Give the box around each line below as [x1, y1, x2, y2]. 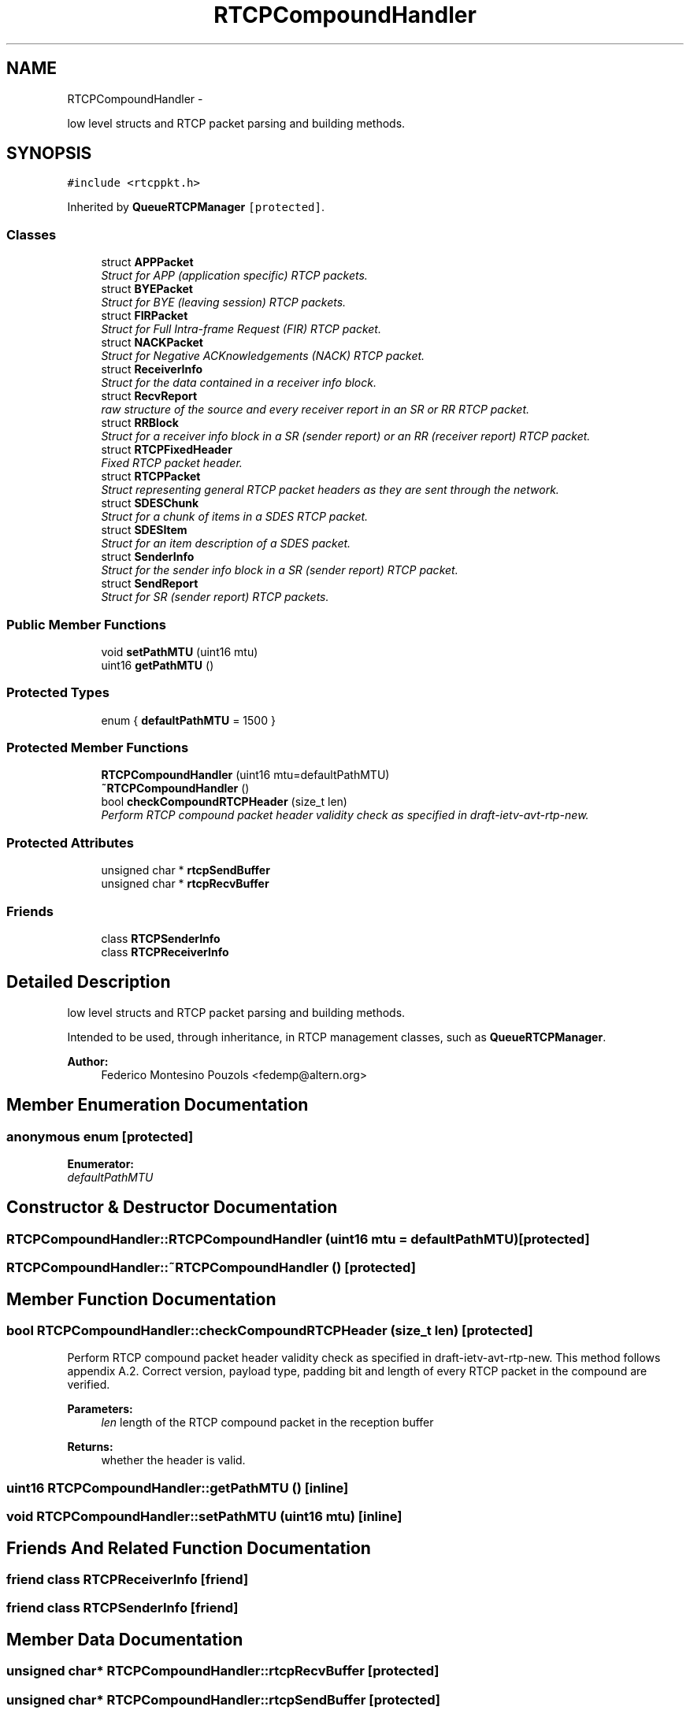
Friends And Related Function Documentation [6, 1538, 371, 1558]
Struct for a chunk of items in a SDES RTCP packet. [101, 510, 369, 524]
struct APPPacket [101, 255, 194, 269]
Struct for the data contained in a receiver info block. [101, 376, 377, 390]
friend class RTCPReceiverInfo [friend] [6, 1571, 249, 1588]
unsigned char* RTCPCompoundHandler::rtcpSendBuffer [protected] [6, 1691, 440, 1708]
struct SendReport [101, 577, 198, 591]
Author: [67, 1054, 109, 1068]
